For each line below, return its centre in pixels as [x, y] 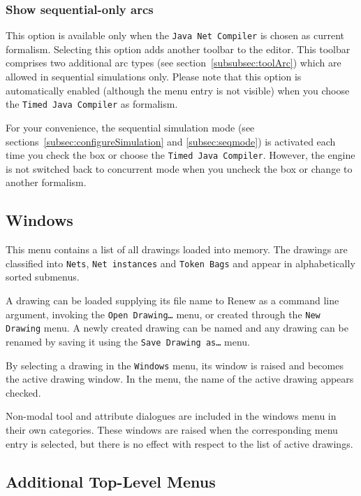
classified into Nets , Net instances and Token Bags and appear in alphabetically [180, 263]
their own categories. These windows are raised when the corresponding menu [172, 429]
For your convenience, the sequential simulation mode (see [130, 127]
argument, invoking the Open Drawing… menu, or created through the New [163, 314]
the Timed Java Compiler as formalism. [92, 104]
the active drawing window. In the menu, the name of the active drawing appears [180, 379]
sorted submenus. [43, 277]
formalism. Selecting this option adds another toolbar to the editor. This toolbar [178, 49]
